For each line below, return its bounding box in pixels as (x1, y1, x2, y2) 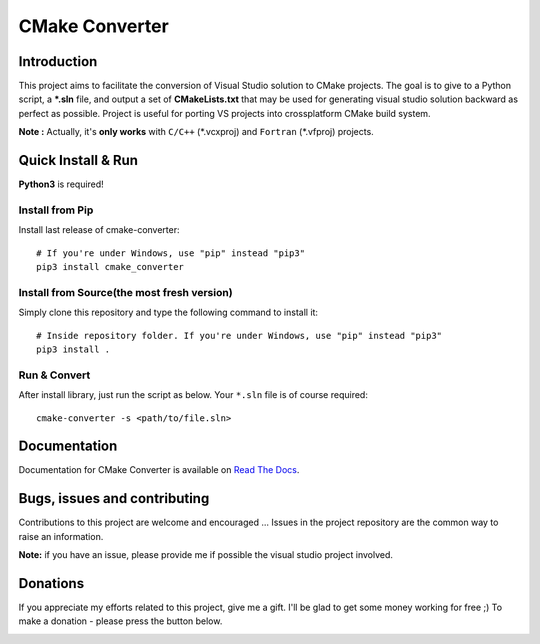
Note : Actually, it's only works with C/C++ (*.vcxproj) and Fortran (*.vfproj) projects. (18, 126, 374, 138)
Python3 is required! (18, 178, 104, 190)
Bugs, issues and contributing (18, 490, 210, 507)
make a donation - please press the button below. (18, 615, 223, 627)
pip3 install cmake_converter (36, 261, 185, 273)
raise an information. (18, 530, 104, 542)
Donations (18, 575, 85, 592)
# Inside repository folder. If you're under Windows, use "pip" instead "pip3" (36, 330, 443, 341)
